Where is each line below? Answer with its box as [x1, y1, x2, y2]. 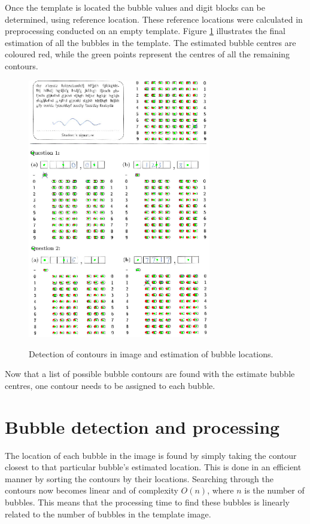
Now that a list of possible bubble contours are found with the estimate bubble [5, 367, 295, 380]
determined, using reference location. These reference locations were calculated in [5, 13, 303, 25]
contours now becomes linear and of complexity [5, 484, 178, 497]
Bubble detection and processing [5, 414, 280, 439]
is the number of [244, 484, 305, 497]
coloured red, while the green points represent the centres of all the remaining [5, 48, 290, 60]
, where [207, 484, 234, 497]
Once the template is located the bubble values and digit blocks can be [5, 1, 265, 13]
